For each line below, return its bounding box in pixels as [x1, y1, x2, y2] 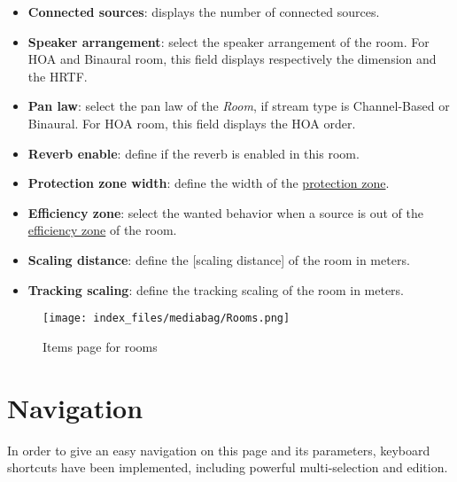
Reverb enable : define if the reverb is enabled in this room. [27, 144, 360, 162]
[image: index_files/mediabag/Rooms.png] [43, 312, 290, 325]
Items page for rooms [43, 337, 158, 355]
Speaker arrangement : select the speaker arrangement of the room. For [27, 32, 430, 51]
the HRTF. [27, 66, 88, 85]
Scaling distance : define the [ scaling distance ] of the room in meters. [27, 250, 410, 268]
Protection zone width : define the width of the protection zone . [27, 174, 390, 192]
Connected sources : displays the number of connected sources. [27, 3, 380, 20]
